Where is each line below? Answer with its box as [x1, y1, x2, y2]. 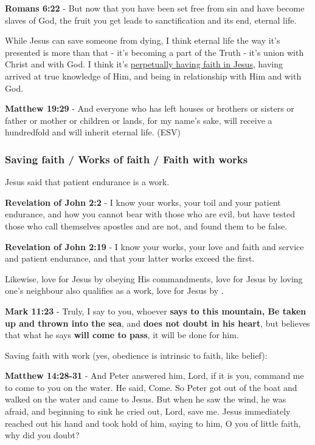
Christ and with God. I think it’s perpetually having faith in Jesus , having [5, 58, 283, 70]
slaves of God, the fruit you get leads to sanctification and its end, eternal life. [5, 13, 297, 26]
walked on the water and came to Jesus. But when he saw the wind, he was [5, 393, 286, 406]
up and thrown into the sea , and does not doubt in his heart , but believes [5, 316, 310, 329]
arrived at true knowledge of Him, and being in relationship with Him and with [5, 69, 302, 82]
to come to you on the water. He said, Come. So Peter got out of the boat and [5, 381, 297, 393]
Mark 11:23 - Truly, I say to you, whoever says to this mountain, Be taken [5, 304, 306, 317]
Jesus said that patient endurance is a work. [5, 175, 170, 188]
